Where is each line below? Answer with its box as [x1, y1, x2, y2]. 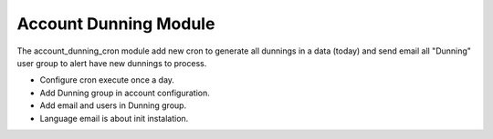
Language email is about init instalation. [39, 113, 189, 124]
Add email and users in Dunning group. [39, 100, 187, 111]
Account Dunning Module [16, 14, 215, 34]
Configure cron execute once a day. [39, 74, 175, 85]
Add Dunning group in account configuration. [39, 87, 210, 98]
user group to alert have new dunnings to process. [16, 57, 207, 68]
